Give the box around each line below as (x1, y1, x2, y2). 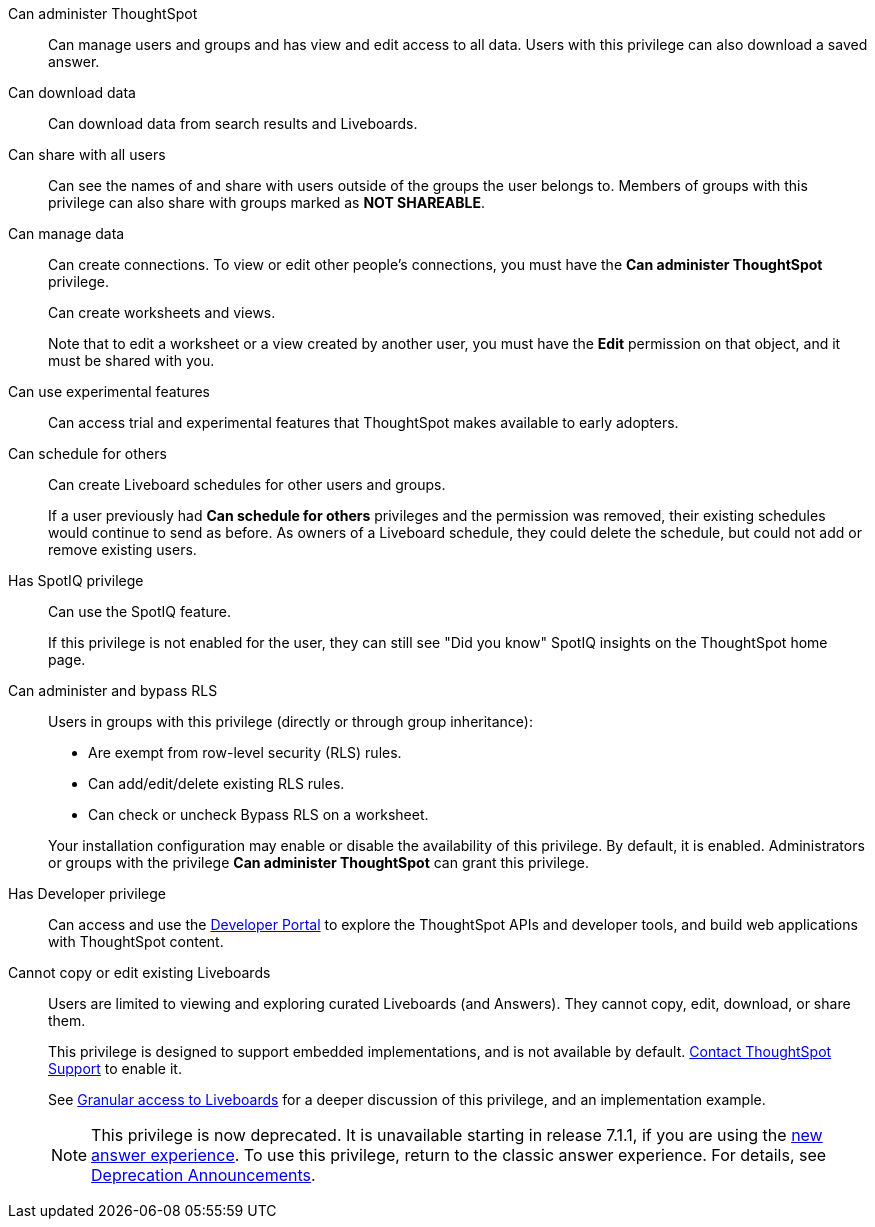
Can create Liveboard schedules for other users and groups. (48, 476, 446, 493)
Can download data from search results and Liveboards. (48, 115, 418, 132)
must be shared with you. (48, 352, 215, 369)
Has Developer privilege (8, 885, 166, 902)
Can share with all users (8, 146, 166, 163)
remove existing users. (48, 541, 197, 558)
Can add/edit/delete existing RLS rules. (88, 775, 345, 792)
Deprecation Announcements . (91, 1165, 316, 1185)
